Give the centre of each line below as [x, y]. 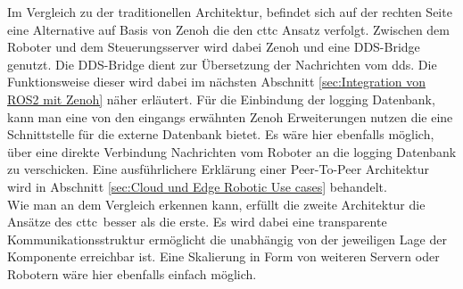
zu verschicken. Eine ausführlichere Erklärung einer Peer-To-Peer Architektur [219, 169]
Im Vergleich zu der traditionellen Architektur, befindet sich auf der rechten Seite [230, 12]
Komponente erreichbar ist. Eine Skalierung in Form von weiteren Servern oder [223, 256]
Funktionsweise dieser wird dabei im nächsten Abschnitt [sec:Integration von [217, 82]
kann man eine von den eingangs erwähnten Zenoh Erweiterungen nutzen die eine [230, 116]
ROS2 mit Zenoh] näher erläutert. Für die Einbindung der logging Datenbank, [221, 99]
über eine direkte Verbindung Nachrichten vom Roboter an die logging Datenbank [232, 151]
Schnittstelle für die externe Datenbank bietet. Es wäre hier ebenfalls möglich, [221, 134]
